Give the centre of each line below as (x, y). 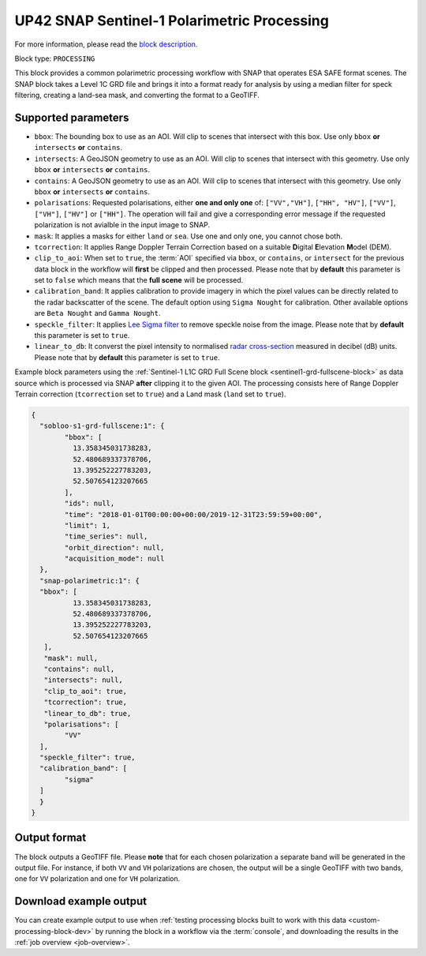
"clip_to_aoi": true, (86, 691)
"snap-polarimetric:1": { (90, 581)
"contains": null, (79, 669)
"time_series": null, (106, 536)
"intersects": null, (84, 680)
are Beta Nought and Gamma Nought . (97, 313)
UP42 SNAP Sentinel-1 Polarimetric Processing (172, 21)
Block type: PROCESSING (55, 58)
